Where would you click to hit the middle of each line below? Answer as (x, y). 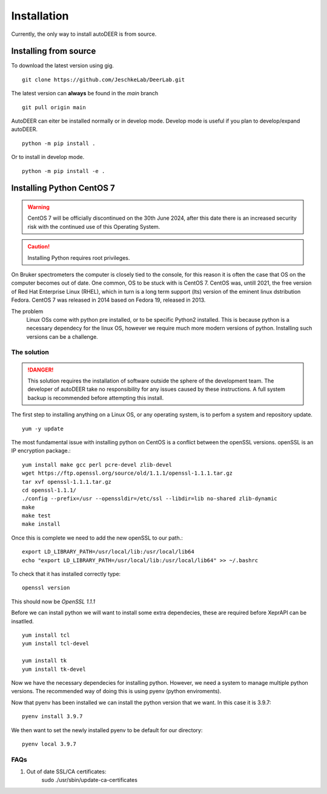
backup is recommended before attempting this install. (96, 398)
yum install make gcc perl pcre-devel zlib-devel (97, 465)
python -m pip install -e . (64, 171)
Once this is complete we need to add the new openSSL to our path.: (97, 538)
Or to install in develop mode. (48, 157)
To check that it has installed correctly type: (66, 574)
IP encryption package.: (41, 451)
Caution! (39, 246)
